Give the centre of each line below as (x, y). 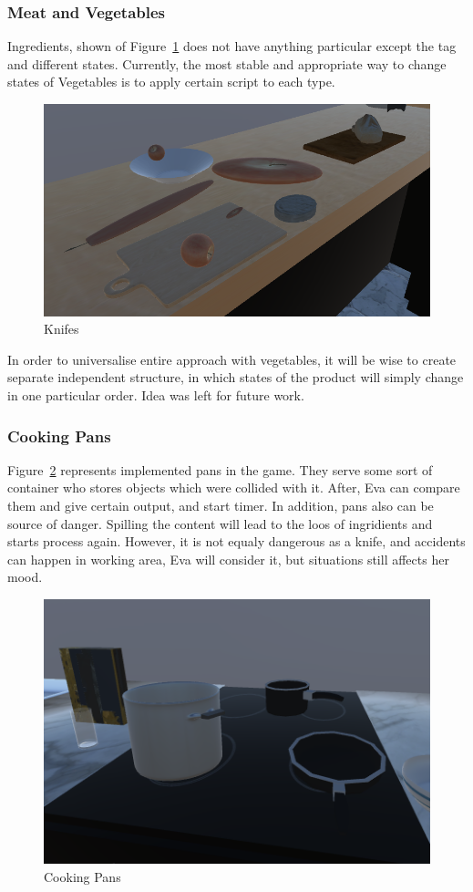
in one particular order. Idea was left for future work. (156, 395)
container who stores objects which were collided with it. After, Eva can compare (234, 487)
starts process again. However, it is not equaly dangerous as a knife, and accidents (236, 541)
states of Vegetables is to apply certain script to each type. (171, 82)
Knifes (62, 329)
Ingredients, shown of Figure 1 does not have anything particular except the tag (232, 46)
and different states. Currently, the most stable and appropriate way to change (227, 63)
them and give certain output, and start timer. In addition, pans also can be (221, 506)
